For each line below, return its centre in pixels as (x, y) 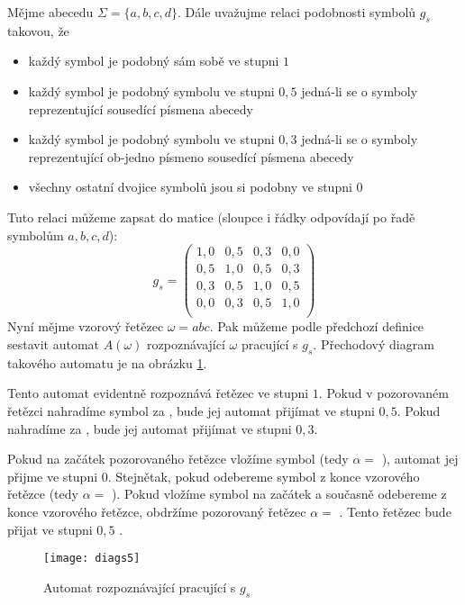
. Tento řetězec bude (395, 511)
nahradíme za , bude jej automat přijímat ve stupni (150, 428)
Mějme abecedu (50, 12)
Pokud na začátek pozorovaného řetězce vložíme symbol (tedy (178, 459)
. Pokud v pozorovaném (383, 393)
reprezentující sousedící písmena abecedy (141, 108)
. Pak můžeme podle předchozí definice (317, 326)
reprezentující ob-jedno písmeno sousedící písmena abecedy (191, 156)
